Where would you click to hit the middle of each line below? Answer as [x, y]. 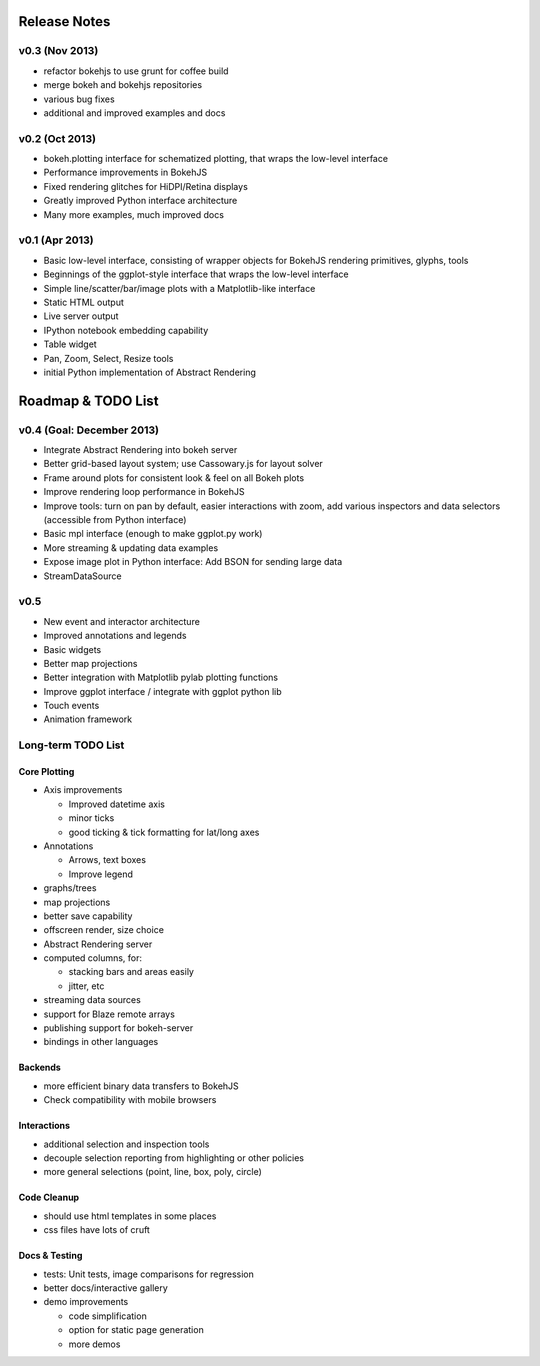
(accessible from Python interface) [115, 520]
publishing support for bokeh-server [118, 1028]
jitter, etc [86, 986]
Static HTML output [84, 302]
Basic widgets [72, 649]
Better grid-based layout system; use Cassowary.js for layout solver [183, 464]
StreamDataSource [82, 576]
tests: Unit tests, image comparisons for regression [148, 1274]
